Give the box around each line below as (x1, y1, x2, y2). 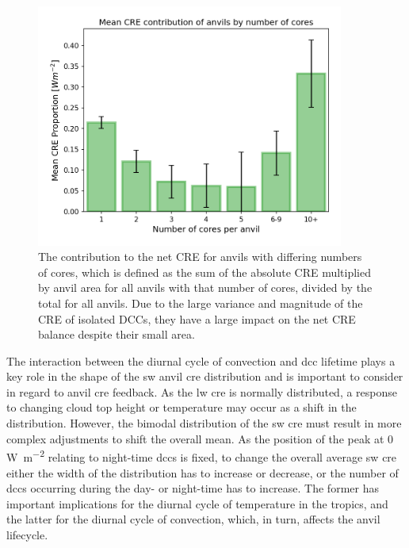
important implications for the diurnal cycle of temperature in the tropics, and (6, 495, 388, 512)
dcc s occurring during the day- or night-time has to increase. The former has (6, 480, 379, 496)
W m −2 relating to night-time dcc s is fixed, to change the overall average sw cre (6, 446, 397, 465)
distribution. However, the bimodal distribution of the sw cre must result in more (6, 415, 402, 431)
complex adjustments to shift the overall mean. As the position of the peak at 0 (6, 430, 394, 446)
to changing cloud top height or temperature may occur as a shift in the (6, 399, 357, 416)
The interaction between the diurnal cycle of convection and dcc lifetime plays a (6, 352, 396, 369)
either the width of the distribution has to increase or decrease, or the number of (6, 464, 399, 481)
